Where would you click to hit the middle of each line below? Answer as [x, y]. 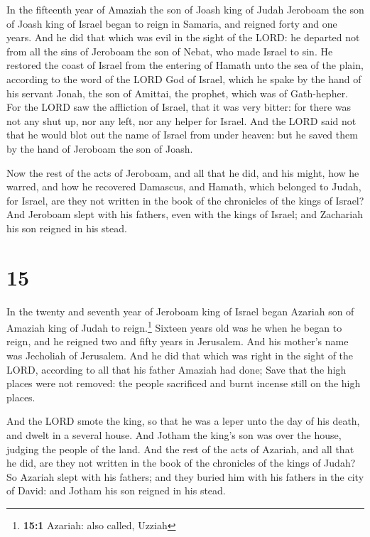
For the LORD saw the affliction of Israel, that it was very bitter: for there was [179, 107]
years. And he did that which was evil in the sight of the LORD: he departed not [183, 37]
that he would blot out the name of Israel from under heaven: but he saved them [182, 135]
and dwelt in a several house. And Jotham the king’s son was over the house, [174, 435]
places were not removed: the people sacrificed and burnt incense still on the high [184, 383]
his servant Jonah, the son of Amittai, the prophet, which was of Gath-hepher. [178, 93]
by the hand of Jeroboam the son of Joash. [100, 148]
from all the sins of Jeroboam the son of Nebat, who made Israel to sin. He [170, 51]
